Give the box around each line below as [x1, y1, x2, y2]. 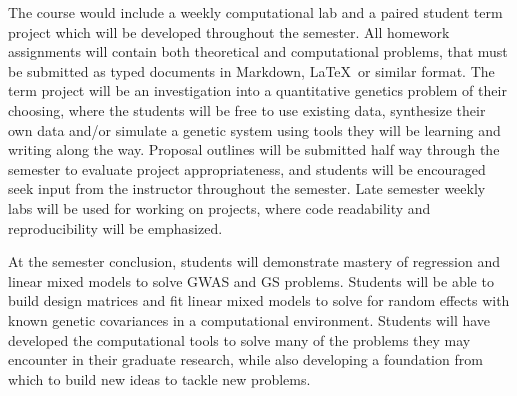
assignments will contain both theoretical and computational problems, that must [8, 41, 508, 62]
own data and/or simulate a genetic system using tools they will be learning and [8, 119, 501, 140]
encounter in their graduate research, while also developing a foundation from [8, 349, 483, 370]
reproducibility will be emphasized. [8, 217, 223, 238]
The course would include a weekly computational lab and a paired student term [8, 2, 503, 22]
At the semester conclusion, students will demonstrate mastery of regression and [8, 251, 500, 272]
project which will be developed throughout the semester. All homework [8, 21, 450, 42]
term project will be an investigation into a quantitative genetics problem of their [8, 80, 507, 101]
